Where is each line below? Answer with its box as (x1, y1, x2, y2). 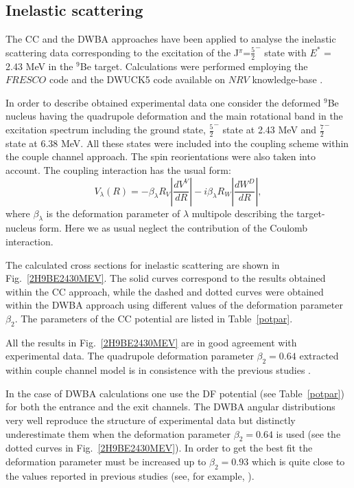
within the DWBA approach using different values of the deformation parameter (5, 298, 343, 312)
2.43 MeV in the (5, 58, 73, 73)
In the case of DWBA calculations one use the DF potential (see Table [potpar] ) (5, 386, 344, 400)
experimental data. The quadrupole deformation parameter (5, 348, 254, 363)
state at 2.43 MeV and (222, 122, 317, 136)
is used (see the (276, 426, 341, 441)
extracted (299, 348, 339, 363)
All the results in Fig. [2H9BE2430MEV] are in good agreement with (5, 335, 297, 349)
